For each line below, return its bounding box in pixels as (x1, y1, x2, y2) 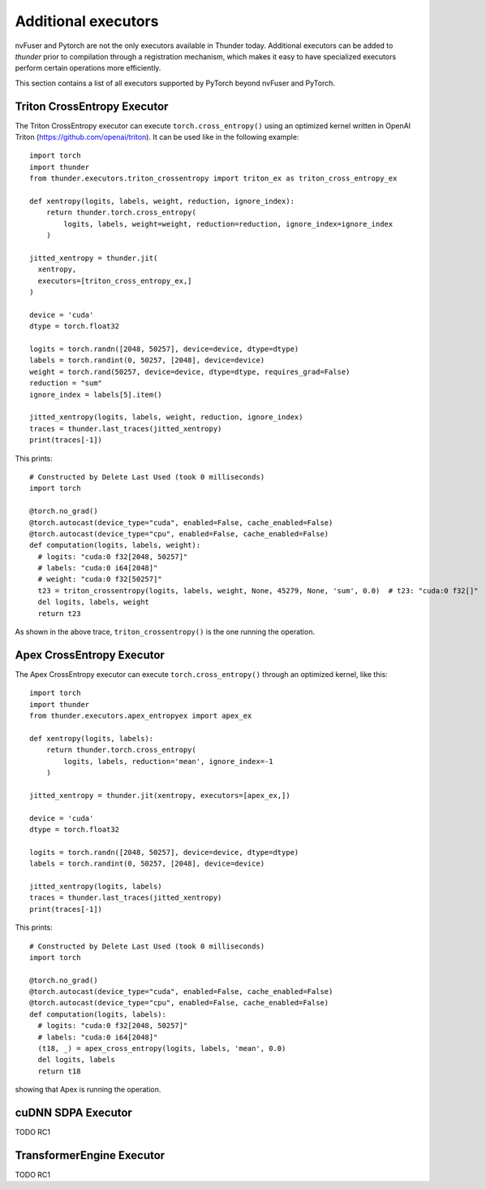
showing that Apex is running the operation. (15, 1085, 161, 1095)
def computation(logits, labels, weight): (29, 540, 201, 550)
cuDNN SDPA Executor (15, 1106, 133, 1120)
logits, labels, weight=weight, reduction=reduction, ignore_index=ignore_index (63, 219, 394, 228)
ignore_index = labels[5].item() (29, 390, 162, 399)
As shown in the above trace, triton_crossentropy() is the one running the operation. (15, 627, 316, 637)
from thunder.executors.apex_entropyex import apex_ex (29, 711, 252, 721)
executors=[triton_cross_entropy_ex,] (37, 276, 192, 285)
